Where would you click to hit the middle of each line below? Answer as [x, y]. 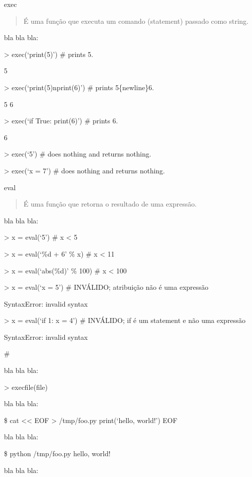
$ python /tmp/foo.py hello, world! [57, 453]
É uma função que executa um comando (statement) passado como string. [136, 21]
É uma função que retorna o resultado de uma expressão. [110, 204]
